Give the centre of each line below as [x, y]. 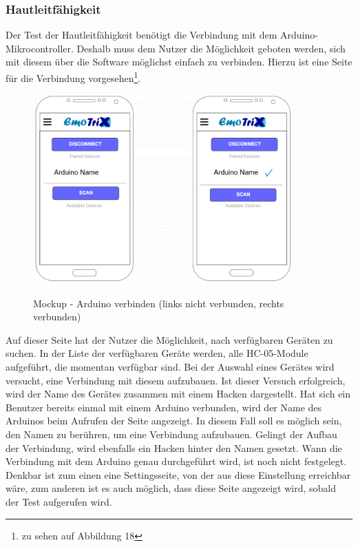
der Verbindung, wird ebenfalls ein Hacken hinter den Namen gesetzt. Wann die [174, 447]
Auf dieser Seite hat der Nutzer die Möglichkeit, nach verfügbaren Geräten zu [169, 339]
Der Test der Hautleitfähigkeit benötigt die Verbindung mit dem [141, 35]
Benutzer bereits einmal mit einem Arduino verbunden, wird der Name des [164, 407]
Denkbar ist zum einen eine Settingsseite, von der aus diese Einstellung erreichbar [178, 474]
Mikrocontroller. [40, 48]
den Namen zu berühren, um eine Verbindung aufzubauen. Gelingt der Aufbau [171, 434]
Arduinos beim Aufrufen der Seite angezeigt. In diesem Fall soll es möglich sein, [174, 421]
